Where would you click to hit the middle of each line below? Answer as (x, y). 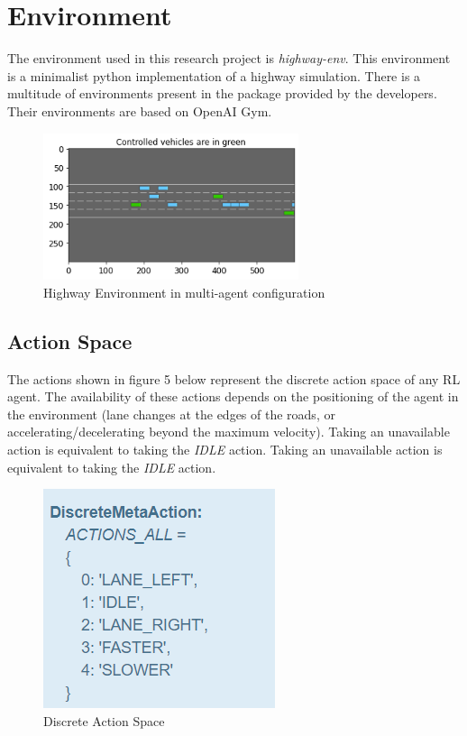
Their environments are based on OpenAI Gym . (140, 110)
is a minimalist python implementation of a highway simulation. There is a (214, 75)
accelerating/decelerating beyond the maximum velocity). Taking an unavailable (229, 432)
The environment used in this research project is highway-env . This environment (229, 58)
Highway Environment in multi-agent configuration (184, 292)
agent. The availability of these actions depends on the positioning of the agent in (233, 396)
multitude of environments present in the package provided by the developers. (222, 93)
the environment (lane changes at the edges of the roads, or (171, 414)
